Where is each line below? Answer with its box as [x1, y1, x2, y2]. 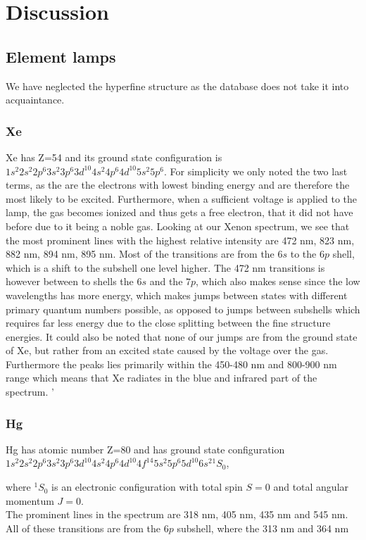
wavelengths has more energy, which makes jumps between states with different [6, 287, 348, 302]
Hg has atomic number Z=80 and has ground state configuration [6, 441, 285, 456]
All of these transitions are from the [6, 520, 161, 535]
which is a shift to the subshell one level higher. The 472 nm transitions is [6, 260, 325, 275]
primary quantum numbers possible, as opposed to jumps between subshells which [6, 301, 360, 316]
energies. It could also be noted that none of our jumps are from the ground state [6, 329, 358, 344]
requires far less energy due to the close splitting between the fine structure [6, 315, 331, 330]
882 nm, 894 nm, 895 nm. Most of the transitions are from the [6, 246, 274, 261]
